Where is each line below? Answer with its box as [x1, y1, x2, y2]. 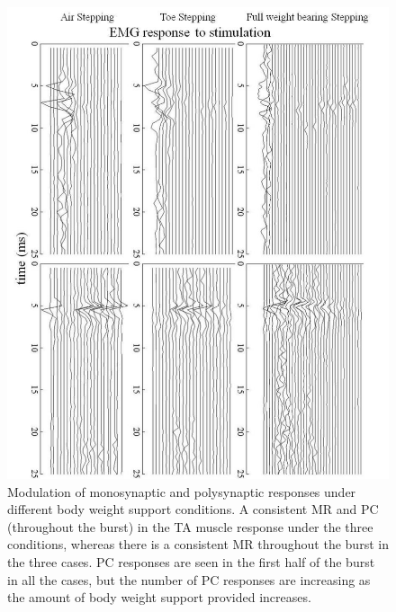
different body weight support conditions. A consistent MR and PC [7, 500, 379, 519]
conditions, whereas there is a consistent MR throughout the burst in [7, 535, 389, 554]
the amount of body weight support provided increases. [7, 588, 311, 607]
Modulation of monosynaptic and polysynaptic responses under [7, 482, 356, 501]
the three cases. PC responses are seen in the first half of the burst [7, 552, 375, 571]
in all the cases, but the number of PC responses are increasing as [7, 570, 371, 589]
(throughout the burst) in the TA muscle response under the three [7, 517, 373, 536]
